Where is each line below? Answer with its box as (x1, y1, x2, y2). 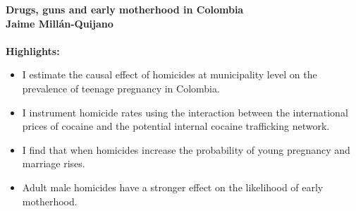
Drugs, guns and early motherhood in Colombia (6, 2, 244, 16)
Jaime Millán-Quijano (6, 16, 113, 30)
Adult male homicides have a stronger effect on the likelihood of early (22, 179, 324, 194)
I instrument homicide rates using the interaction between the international (22, 104, 348, 119)
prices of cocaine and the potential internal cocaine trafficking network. (22, 119, 330, 133)
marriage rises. (22, 156, 85, 171)
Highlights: (6, 43, 60, 58)
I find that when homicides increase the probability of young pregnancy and (22, 142, 350, 157)
